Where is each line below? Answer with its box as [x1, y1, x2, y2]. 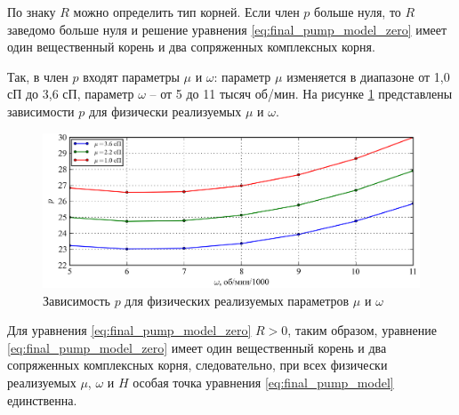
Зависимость [43, 291, 110, 309]
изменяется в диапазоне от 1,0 [286, 67, 450, 85]
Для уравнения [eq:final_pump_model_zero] [7, 321, 252, 339]
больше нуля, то [314, 3, 401, 20]
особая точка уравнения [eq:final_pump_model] [133, 373, 394, 392]
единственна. [7, 390, 77, 409]
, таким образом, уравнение [287, 321, 437, 339]
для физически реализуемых [88, 101, 242, 120]
